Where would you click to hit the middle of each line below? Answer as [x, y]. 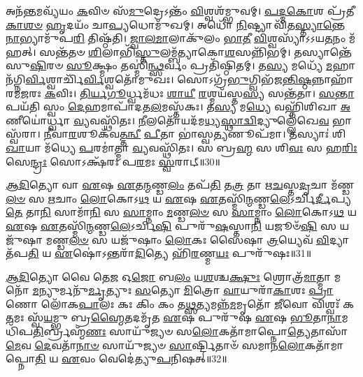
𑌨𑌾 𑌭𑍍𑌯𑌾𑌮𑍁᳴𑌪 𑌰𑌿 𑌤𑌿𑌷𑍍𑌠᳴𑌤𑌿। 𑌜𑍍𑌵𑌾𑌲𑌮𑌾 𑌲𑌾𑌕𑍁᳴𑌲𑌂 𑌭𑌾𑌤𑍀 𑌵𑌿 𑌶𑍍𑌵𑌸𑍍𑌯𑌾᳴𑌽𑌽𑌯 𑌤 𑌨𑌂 [176, 38]
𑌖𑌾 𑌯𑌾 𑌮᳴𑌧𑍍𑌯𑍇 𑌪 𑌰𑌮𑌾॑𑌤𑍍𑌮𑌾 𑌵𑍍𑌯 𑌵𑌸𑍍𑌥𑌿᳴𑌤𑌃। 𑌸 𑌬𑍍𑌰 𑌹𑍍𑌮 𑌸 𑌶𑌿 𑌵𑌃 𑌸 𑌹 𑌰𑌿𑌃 [181, 147]
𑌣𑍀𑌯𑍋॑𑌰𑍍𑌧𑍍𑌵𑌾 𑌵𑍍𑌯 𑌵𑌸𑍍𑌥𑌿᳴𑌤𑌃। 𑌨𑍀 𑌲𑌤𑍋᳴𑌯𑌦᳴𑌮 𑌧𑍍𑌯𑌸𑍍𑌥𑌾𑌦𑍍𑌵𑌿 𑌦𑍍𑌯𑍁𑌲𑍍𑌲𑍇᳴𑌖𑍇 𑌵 [168, 120]
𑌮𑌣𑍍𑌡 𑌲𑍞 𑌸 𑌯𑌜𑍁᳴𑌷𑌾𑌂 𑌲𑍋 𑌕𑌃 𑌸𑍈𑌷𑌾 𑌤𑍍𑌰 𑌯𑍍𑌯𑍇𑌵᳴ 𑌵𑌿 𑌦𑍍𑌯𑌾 [197, 239]
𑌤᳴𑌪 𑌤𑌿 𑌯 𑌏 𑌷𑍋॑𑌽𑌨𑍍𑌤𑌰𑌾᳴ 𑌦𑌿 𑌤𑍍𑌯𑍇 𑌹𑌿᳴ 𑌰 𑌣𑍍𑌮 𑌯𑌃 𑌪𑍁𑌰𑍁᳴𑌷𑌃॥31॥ [159, 253]
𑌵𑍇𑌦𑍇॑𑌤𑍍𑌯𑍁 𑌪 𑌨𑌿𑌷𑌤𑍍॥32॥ [163, 358]
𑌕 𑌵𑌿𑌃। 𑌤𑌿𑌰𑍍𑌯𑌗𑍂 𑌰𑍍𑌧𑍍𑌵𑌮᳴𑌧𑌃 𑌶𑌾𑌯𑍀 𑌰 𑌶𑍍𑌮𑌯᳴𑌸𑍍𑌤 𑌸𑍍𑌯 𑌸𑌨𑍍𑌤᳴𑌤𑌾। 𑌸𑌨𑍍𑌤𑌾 [199, 93]
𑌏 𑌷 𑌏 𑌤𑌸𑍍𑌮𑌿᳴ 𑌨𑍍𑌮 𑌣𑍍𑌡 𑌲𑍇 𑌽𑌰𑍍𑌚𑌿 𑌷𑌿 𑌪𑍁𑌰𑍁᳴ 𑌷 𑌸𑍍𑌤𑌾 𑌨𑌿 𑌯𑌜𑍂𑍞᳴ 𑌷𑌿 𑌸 [171, 225]
